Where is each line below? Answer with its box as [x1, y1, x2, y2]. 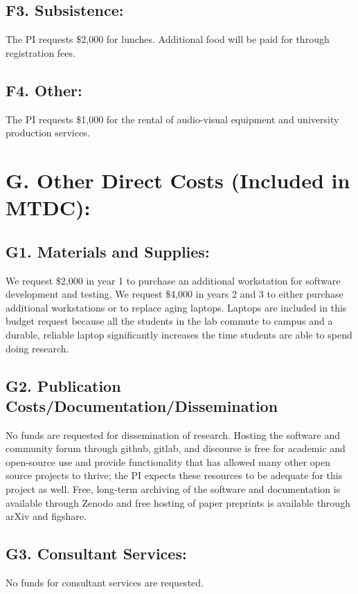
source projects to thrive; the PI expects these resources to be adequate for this [6, 468, 343, 483]
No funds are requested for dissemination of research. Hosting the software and [6, 427, 340, 442]
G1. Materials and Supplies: [6, 240, 210, 262]
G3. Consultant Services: [6, 543, 187, 564]
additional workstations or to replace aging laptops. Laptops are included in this [6, 300, 347, 314]
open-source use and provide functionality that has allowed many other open [6, 454, 330, 469]
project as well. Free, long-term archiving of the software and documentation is [6, 482, 341, 496]
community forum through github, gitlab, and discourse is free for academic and [6, 441, 346, 456]
